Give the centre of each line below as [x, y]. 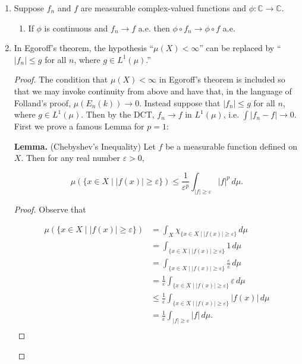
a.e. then [154, 28]
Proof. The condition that [61, 79]
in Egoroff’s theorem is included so [222, 79]
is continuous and [76, 28]
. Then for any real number [70, 158]
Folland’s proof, [43, 102]
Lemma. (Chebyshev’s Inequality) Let [85, 146]
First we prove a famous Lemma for [79, 126]
